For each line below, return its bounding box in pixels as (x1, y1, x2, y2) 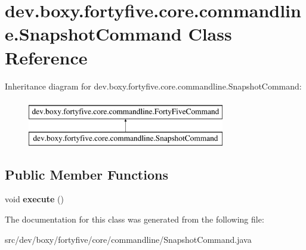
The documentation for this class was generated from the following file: (5, 213, 264, 226)
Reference (5, 45, 88, 69)
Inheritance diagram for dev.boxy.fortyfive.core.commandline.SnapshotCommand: (5, 79, 302, 92)
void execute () (5, 193, 64, 205)
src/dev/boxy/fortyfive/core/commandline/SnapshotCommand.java (5, 233, 252, 245)
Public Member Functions (5, 165, 168, 183)
